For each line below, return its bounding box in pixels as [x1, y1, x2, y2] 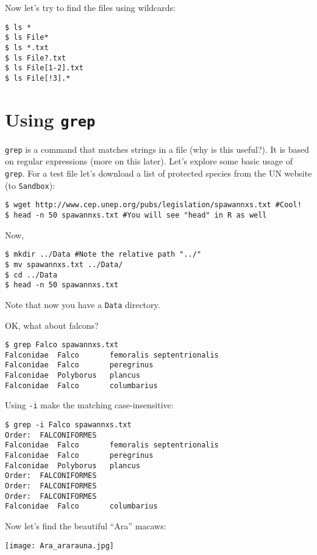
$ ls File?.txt [5, 53, 66, 62]
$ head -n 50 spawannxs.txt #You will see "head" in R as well [5, 211, 267, 219]
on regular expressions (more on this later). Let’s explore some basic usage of [5, 155, 293, 167]
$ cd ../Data [5, 270, 57, 279]
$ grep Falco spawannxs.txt [5, 340, 119, 350]
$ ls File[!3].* [5, 73, 71, 83]
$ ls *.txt [5, 43, 49, 52]
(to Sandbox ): [5, 178, 55, 191]
